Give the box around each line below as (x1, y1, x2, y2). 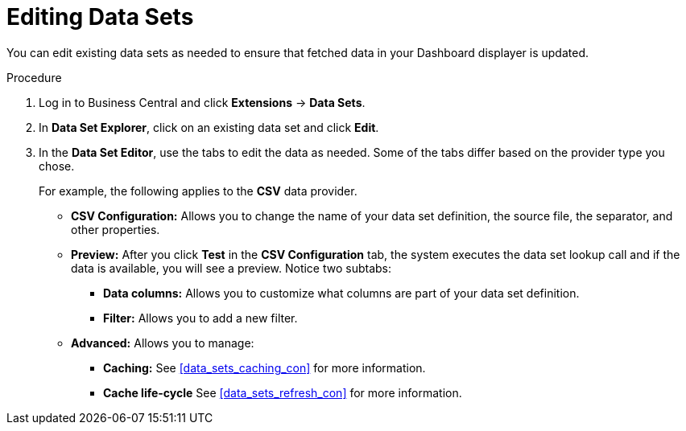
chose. (39, 158, 75, 173)
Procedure (6, 70, 62, 84)
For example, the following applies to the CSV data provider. (39, 183, 357, 198)
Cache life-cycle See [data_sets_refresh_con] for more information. (103, 385, 462, 400)
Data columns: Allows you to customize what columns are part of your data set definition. (103, 285, 580, 300)
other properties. (71, 222, 160, 236)
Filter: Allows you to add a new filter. (103, 310, 298, 325)
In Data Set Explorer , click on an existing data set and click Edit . (39, 120, 379, 134)
